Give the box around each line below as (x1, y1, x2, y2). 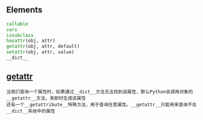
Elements (6, 5, 43, 15)
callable (6, 21, 28, 27)
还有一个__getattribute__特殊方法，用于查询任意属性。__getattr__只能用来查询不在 (6, 101, 197, 108)
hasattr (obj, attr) (6, 38, 56, 44)
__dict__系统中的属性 (6, 108, 56, 114)
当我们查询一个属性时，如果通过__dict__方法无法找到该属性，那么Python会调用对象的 (6, 88, 193, 95)
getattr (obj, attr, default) (6, 44, 80, 50)
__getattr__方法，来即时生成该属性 (6, 95, 86, 101)
